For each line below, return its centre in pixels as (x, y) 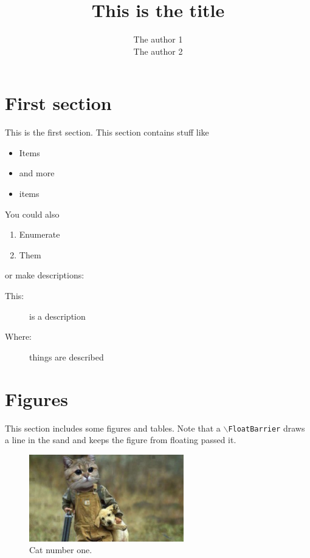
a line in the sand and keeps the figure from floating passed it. (121, 440)
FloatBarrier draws (267, 428)
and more (37, 173)
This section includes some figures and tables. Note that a (113, 428)
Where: (18, 336)
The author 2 (158, 51)
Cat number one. (61, 550)
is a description (57, 316)
